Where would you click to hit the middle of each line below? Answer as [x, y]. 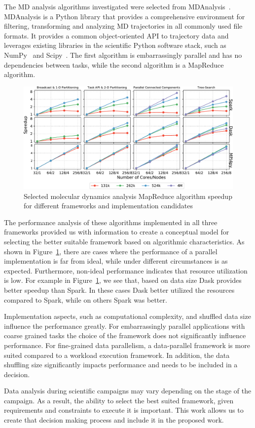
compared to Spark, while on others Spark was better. [86, 299]
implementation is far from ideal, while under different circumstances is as [116, 261]
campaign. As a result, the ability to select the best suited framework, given [119, 400]
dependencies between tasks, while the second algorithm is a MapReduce [114, 64]
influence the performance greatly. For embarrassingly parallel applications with [125, 326]
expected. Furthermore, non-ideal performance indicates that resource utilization [126, 270]
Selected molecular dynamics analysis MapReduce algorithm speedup [128, 196]
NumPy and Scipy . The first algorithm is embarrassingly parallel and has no [123, 55]
